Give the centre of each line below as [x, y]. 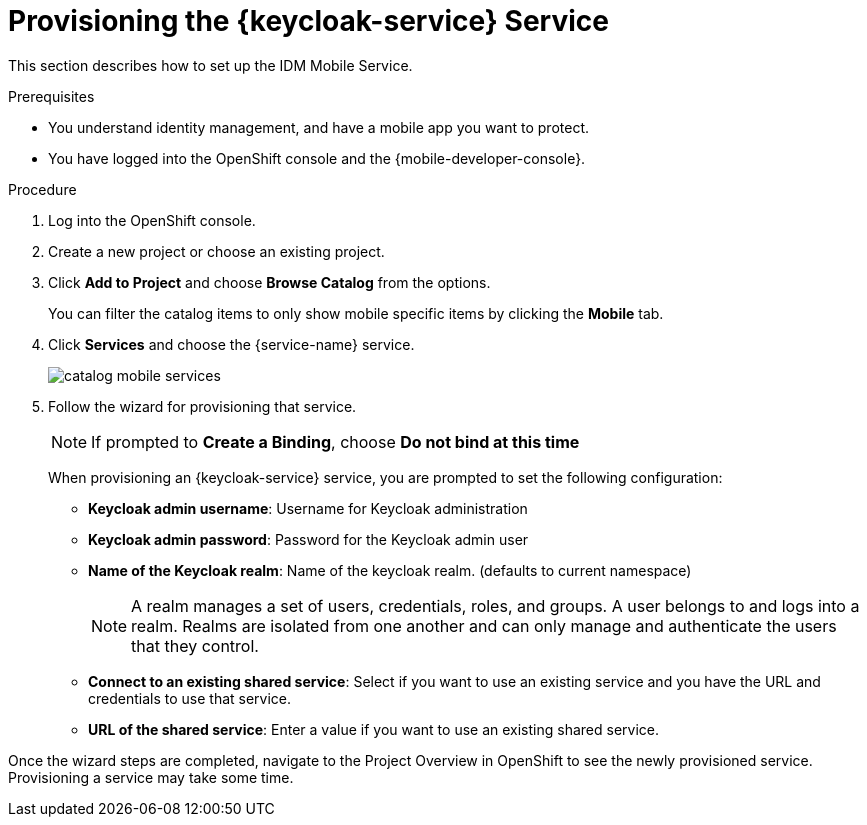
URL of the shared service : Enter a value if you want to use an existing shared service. [373, 729]
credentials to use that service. [190, 698]
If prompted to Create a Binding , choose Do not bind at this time [335, 441]
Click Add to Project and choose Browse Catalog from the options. [269, 282]
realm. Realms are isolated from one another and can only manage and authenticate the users [484, 625]
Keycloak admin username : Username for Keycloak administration [308, 508]
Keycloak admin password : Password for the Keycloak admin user [308, 539]
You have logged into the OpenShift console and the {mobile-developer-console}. [317, 158]
